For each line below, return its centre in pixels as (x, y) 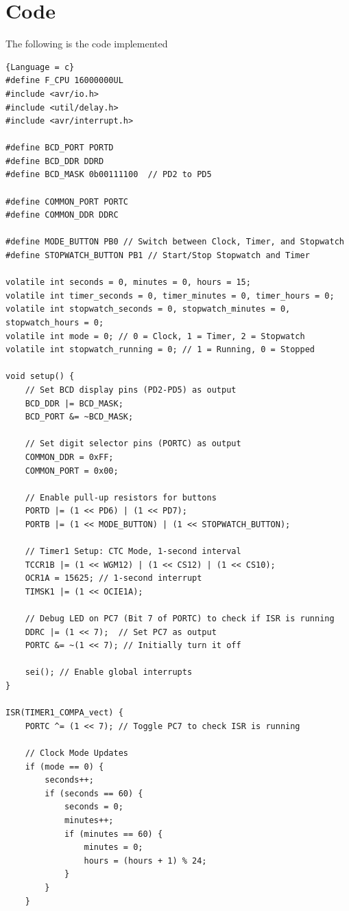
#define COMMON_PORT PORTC (67, 201)
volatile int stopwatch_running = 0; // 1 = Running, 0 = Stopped (160, 350)
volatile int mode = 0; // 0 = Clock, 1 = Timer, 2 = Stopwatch (155, 336)
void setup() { (40, 377)
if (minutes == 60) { (113, 834)
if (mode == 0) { (64, 766)
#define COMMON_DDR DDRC (62, 215)
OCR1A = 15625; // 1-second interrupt (113, 578)
